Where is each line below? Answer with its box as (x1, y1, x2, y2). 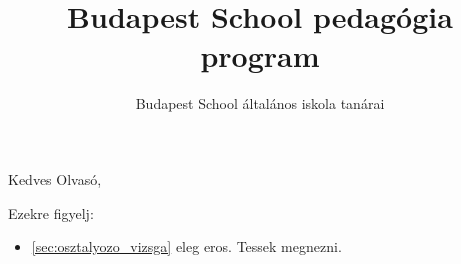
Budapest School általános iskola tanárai (135, 93, 385, 114)
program (200, 35, 320, 76)
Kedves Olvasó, (8, 168, 102, 189)
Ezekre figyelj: (8, 202, 94, 223)
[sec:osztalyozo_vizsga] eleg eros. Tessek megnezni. (31, 236, 342, 257)
